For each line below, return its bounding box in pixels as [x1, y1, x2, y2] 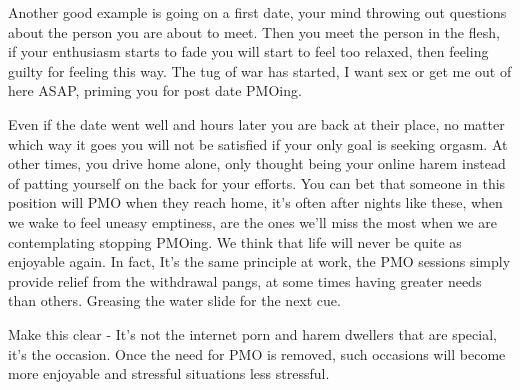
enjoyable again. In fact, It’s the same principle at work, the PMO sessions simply [8, 251, 511, 272]
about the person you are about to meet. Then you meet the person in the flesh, [8, 21, 500, 42]
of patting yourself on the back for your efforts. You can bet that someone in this [8, 172, 506, 193]
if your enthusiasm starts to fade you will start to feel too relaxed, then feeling [8, 41, 489, 62]
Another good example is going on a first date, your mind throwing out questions [8, 2, 507, 22]
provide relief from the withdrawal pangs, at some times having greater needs [8, 270, 482, 291]
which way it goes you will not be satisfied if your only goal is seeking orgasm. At [8, 133, 508, 154]
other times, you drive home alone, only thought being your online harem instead [8, 153, 506, 174]
